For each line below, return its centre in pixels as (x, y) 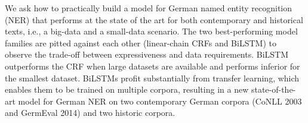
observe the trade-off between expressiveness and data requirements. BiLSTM (147, 54)
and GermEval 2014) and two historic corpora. (90, 113)
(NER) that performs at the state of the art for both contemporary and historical (154, 19)
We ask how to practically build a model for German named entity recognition (149, 8)
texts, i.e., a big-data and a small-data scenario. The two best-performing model (151, 31)
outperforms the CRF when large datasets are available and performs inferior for (153, 66)
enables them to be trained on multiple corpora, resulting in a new (127, 89)
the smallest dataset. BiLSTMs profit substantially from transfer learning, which (152, 78)
